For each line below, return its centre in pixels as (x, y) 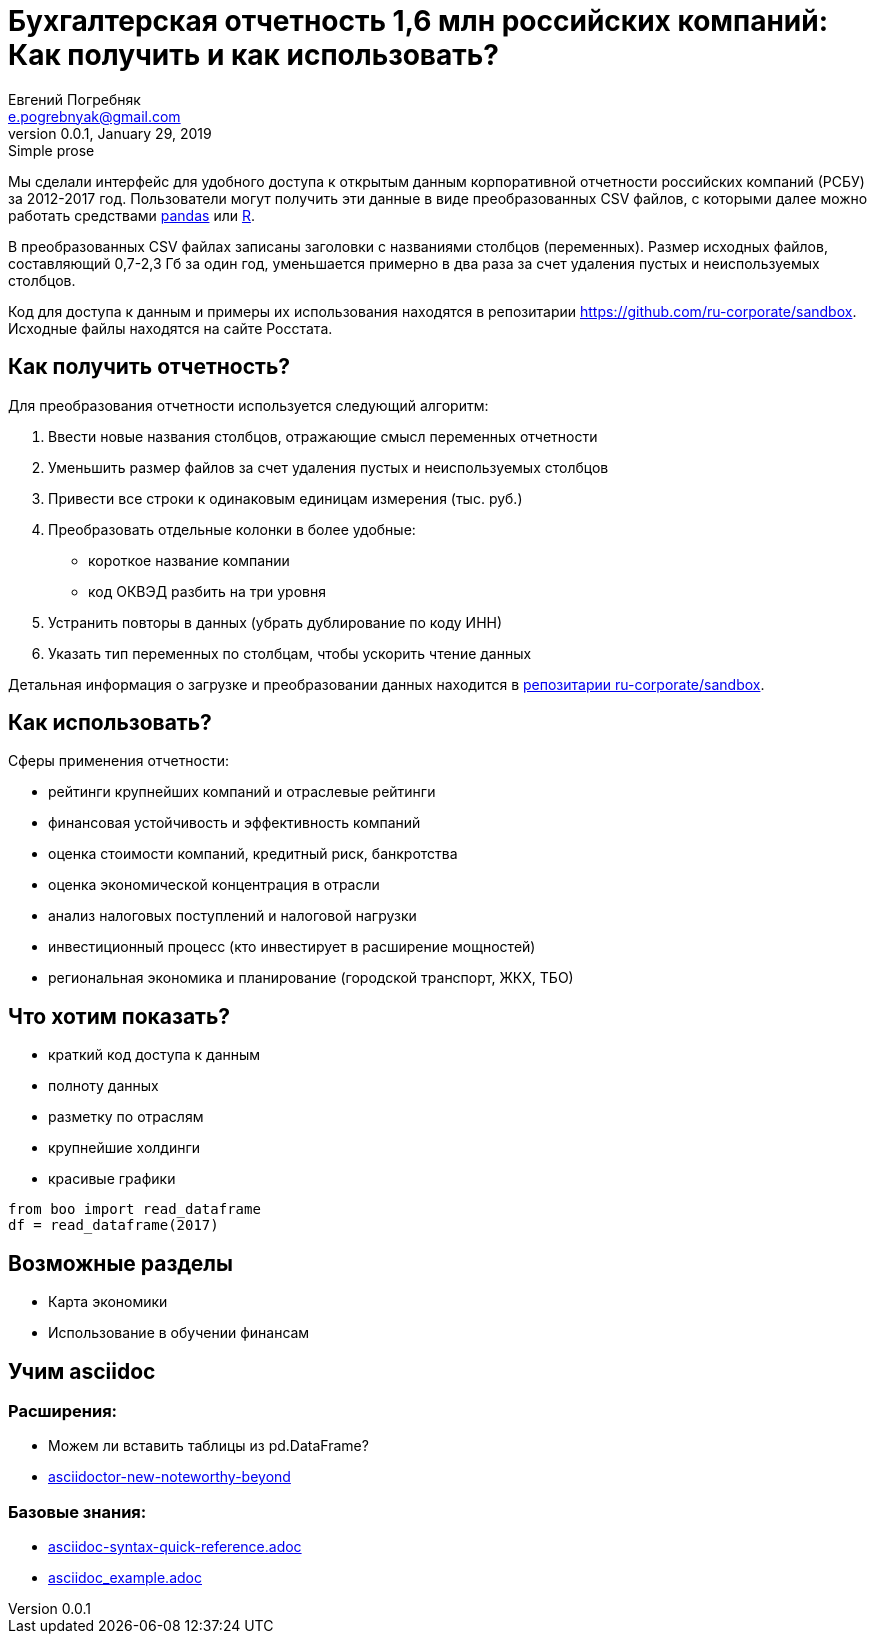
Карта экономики (108, 1302)
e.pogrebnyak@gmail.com (94, 116)
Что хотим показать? (119, 1016)
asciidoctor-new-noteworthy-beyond (169, 1477)
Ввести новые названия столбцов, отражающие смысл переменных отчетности (323, 436)
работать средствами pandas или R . (131, 215)
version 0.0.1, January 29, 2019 (110, 133)
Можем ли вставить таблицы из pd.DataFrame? (208, 1446)
